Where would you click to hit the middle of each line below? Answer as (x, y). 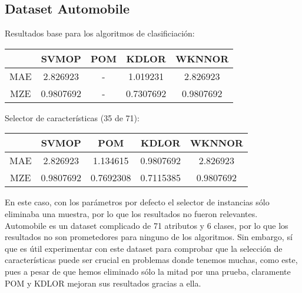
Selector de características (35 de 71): (72, 117)
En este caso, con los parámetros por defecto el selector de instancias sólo (137, 202)
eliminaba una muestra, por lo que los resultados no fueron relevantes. (131, 213)
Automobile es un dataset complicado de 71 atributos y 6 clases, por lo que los (147, 225)
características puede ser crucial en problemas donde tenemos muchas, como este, (151, 260)
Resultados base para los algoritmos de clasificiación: (100, 33)
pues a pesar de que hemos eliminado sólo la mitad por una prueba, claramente (148, 271)
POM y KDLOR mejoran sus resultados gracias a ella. (103, 283)
